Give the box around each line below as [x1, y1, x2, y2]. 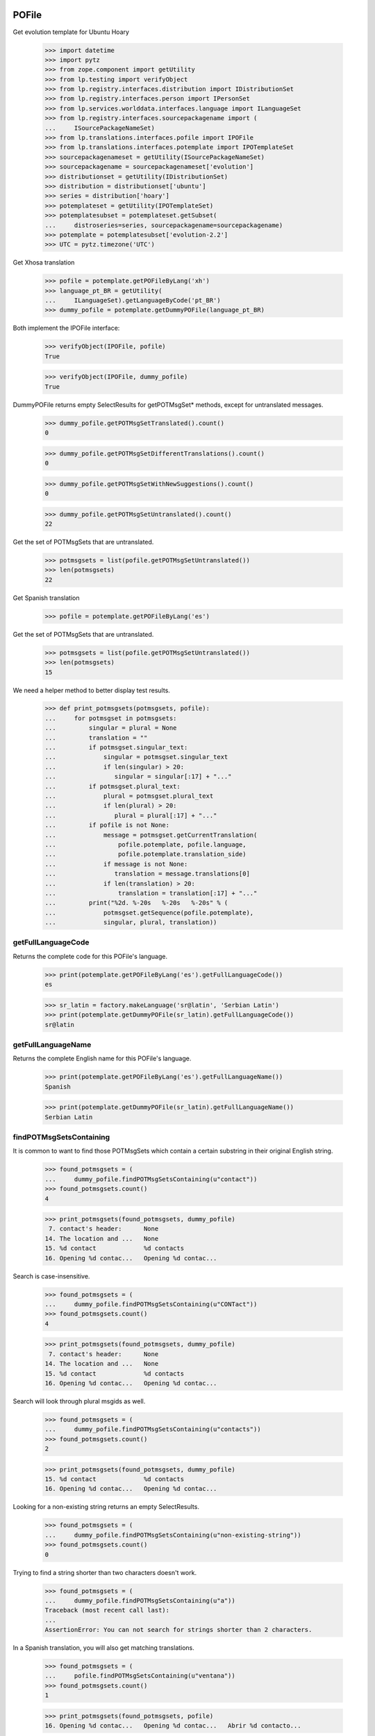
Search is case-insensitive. [12, 1271, 90, 1280]
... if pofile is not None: [44, 821, 170, 829]
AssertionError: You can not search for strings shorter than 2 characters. [44, 1626, 312, 1634]
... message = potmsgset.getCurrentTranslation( [44, 831, 258, 839]
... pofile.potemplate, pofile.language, [44, 840, 247, 849]
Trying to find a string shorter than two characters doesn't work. [12, 1568, 197, 1576]
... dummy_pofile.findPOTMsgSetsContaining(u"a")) [44, 1596, 235, 1604]
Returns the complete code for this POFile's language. [12, 952, 168, 960]
